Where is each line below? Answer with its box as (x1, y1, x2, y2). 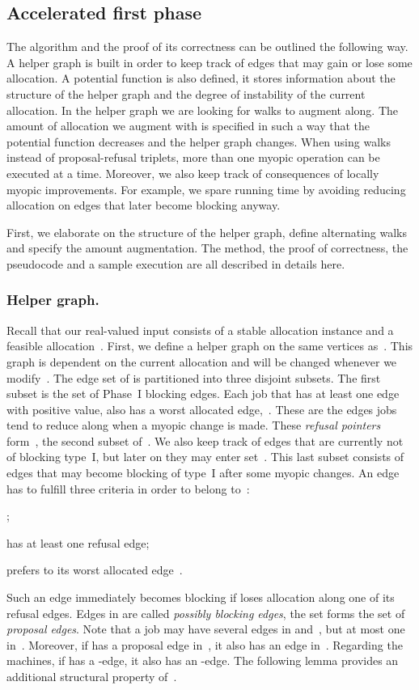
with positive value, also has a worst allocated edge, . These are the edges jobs (6, 400, 397, 417)
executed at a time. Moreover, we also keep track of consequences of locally (6, 164, 379, 181)
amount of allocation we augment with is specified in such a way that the (6, 117, 370, 134)
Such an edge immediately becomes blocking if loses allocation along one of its (6, 589, 395, 606)
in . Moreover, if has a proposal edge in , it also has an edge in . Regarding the (6, 636, 403, 653)
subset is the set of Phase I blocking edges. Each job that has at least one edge (6, 385, 400, 402)
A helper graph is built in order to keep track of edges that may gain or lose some (6, 53, 413, 70)
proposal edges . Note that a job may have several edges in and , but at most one (6, 620, 405, 637)
